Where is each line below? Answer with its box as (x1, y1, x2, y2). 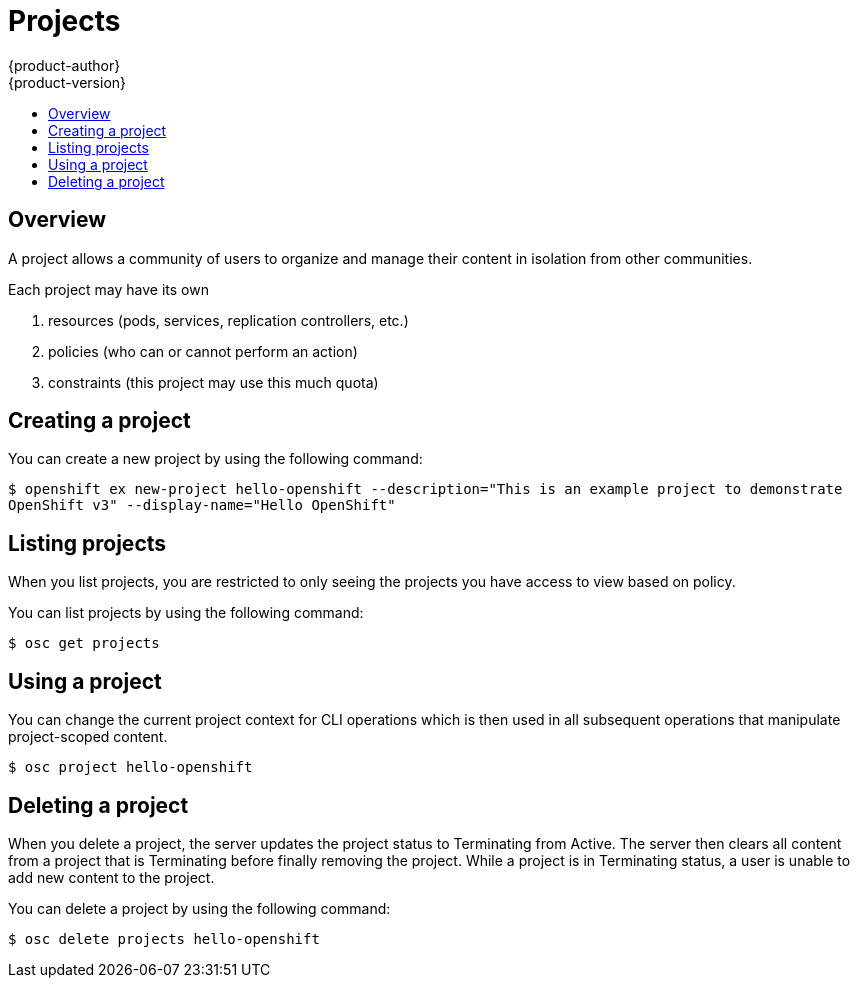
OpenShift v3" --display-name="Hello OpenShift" (8, 497, 396, 514)
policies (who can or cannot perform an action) (48, 342, 358, 360)
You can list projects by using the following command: (8, 604, 364, 622)
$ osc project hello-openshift (8, 759, 253, 776)
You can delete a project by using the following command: (8, 899, 391, 917)
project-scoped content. (8, 728, 168, 746)
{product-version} (8, 73, 127, 91)
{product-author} (8, 56, 121, 74)
